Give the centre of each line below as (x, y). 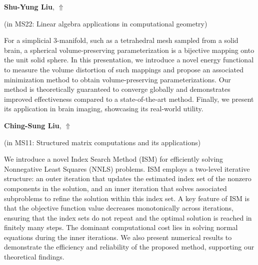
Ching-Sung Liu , (33, 125)
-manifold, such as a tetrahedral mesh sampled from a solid (148, 40)
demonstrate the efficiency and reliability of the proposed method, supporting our (129, 247)
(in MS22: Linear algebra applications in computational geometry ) (106, 23)
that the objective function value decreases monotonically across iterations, (119, 208)
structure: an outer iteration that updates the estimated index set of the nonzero (128, 178)
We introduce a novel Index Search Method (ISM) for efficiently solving (114, 159)
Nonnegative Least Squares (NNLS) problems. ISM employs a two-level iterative (127, 168)
